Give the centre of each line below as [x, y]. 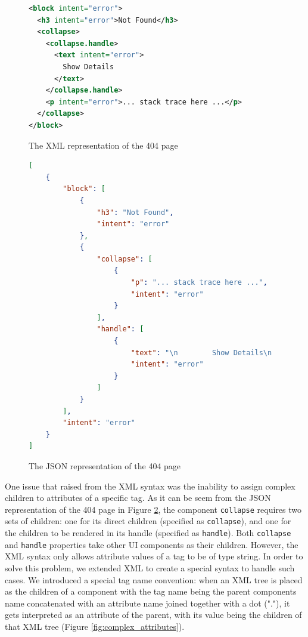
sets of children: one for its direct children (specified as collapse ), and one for [148, 521]
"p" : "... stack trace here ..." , [199, 283]
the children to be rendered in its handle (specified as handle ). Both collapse [148, 533]
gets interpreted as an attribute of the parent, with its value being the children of [153, 615]
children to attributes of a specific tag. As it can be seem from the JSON [138, 498]
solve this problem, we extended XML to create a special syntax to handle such [150, 567]
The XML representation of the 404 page [103, 145]
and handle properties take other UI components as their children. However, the [152, 544]
